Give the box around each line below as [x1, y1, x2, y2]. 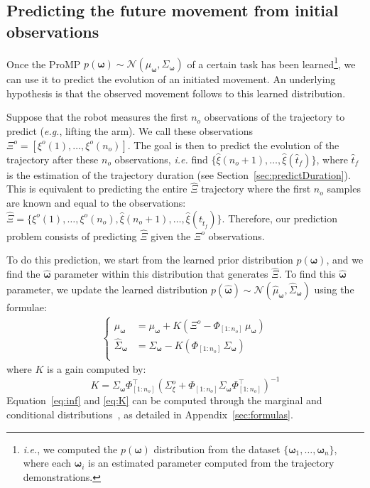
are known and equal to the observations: [6, 195, 186, 210]
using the [314, 281, 354, 296]
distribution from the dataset [153, 441, 281, 456]
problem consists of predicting [6, 228, 137, 243]
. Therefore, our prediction [222, 210, 337, 225]
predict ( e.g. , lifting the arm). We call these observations [6, 124, 253, 139]
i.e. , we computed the [23, 441, 118, 456]
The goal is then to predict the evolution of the [134, 137, 339, 152]
